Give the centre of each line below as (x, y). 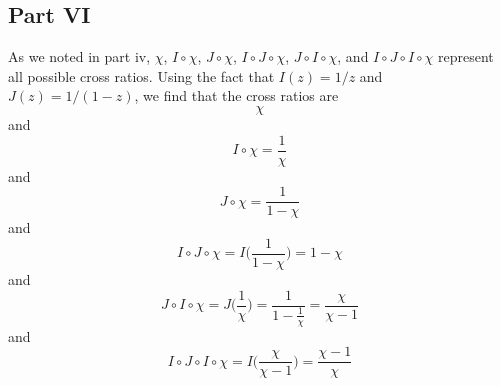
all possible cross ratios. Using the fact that (141, 75)
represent (465, 56)
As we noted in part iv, (79, 56)
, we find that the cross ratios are (236, 95)
